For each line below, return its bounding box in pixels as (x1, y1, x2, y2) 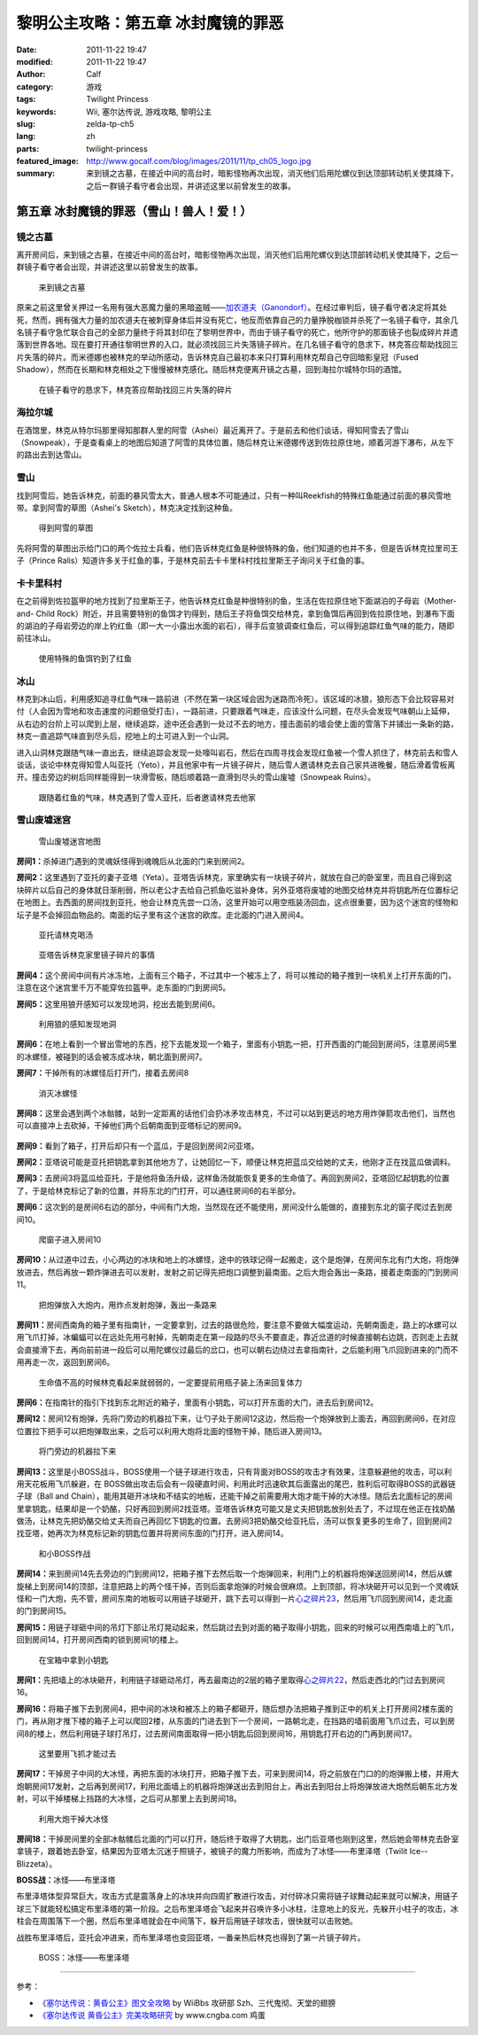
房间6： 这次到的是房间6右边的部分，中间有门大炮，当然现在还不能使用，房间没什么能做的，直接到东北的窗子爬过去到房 (16, 1202, 453, 1212)
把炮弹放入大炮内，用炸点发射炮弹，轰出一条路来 (38, 1299, 217, 1310)
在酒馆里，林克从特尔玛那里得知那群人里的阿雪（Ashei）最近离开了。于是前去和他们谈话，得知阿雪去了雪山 (16, 425, 409, 435)
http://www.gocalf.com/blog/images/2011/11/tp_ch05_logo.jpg (86, 156, 312, 167)
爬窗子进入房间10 (38, 1235, 102, 1245)
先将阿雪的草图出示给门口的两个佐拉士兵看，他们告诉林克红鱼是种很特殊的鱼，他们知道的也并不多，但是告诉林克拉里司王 (16, 542, 459, 553)
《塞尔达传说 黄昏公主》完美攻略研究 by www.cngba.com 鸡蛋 (38, 2010, 266, 2021)
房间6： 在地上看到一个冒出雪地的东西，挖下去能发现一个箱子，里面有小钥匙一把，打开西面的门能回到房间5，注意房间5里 (16, 1039, 458, 1049)
